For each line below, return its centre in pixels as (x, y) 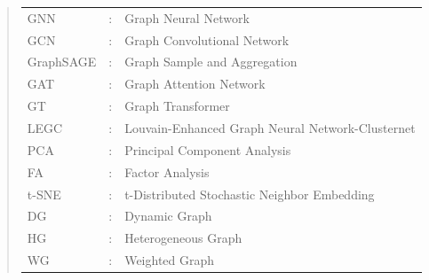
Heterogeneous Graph (183, 238)
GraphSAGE (62, 62)
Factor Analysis (167, 171)
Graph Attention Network (195, 84)
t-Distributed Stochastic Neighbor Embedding (250, 194)
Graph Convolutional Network (207, 39)
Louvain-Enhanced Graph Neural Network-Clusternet (270, 127)
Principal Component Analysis (208, 149)
